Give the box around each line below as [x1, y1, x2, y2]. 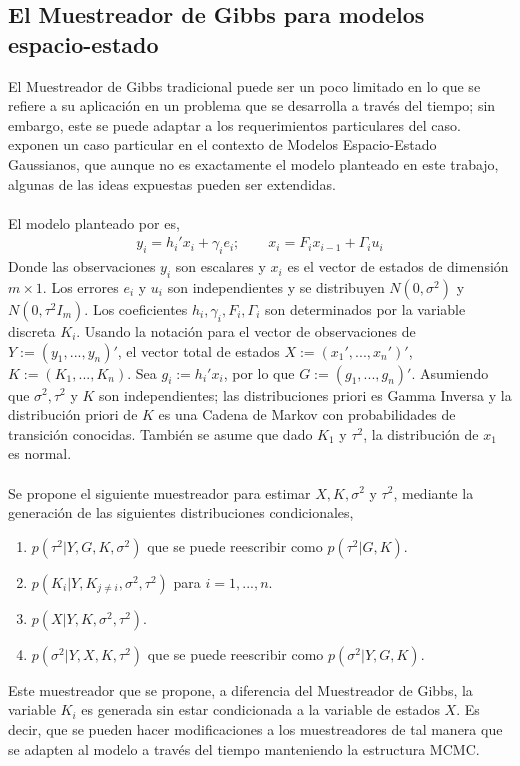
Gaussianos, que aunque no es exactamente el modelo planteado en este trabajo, [8, 153, 499, 174]
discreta [8, 320, 56, 341]
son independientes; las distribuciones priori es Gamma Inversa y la [99, 384, 512, 405]
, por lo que [223, 362, 295, 383]
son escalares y [175, 256, 266, 277]
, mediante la [393, 482, 474, 503]
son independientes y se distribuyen [167, 276, 385, 297]
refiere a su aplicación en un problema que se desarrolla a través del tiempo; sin [8, 95, 496, 116]
